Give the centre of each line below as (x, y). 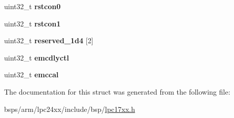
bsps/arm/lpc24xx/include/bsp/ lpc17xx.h (70, 109)
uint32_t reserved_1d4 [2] (49, 40)
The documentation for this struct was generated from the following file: (117, 91)
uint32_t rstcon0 (32, 6)
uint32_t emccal (31, 75)
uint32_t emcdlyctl (37, 57)
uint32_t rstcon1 (32, 23)
